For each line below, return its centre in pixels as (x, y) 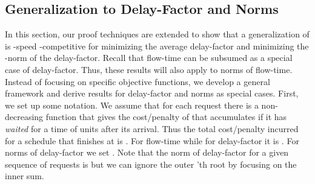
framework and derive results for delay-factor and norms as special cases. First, (152, 93)
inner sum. (25, 176)
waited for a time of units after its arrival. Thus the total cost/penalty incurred (152, 128)
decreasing (24, 117)
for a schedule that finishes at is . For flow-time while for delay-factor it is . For (152, 140)
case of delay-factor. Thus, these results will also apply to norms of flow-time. (149, 69)
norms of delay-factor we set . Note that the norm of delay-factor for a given (147, 152)
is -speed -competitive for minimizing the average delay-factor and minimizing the (157, 46)
